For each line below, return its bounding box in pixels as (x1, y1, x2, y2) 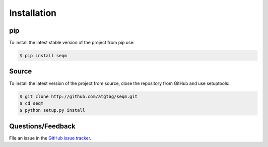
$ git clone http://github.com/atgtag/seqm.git (19, 93, 137, 99)
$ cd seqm (19, 100, 44, 106)
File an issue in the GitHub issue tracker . (9, 135, 92, 141)
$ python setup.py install (19, 107, 85, 113)
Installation (9, 7, 57, 18)
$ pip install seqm (19, 53, 67, 59)
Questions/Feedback (9, 122, 76, 130)
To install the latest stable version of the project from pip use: (9, 40, 135, 46)
